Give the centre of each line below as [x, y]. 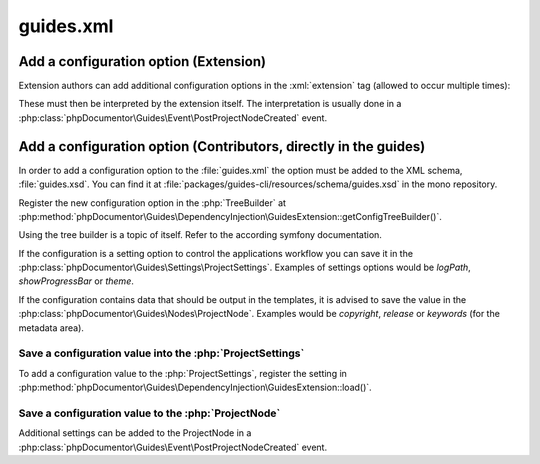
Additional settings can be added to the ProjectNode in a [135, 433]
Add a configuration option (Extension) [142, 61]
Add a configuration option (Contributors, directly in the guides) [222, 146]
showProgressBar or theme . [76, 281]
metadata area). [51, 327]
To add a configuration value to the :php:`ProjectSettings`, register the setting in [182, 373]
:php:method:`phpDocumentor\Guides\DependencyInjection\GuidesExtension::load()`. [195, 387]
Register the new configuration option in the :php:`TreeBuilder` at [152, 202]
